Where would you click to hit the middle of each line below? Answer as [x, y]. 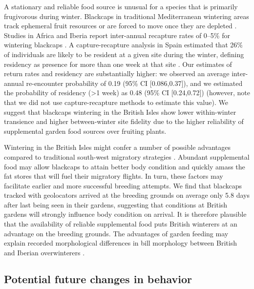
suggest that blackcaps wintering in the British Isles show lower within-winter [120, 112]
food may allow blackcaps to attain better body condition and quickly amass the [125, 166]
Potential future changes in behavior [98, 279]
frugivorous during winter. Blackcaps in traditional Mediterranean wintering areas [127, 16]
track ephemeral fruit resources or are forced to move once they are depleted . [120, 26]
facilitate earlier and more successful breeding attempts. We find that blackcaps [123, 185]
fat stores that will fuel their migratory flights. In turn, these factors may [114, 176]
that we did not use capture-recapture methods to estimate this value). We [116, 102]
